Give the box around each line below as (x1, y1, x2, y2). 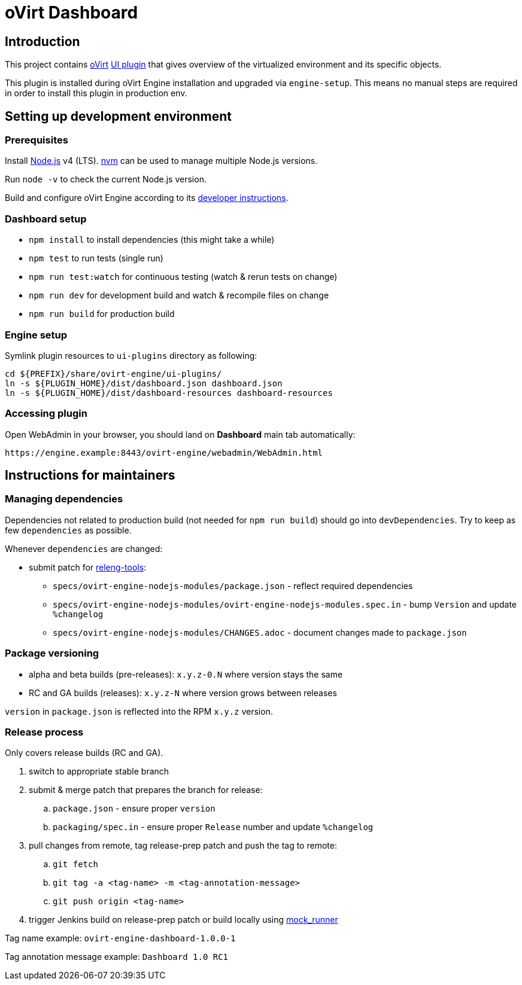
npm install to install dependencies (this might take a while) (29, 234, 275, 245)
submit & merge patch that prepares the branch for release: (29, 785, 263, 795)
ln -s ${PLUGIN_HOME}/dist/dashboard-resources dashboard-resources (5, 388, 333, 398)
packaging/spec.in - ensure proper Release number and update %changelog (53, 822, 374, 832)
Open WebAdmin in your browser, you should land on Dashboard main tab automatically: (5, 429, 356, 440)
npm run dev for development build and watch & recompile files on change (29, 290, 329, 301)
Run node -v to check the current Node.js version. (5, 174, 207, 185)
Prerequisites (5, 134, 68, 147)
